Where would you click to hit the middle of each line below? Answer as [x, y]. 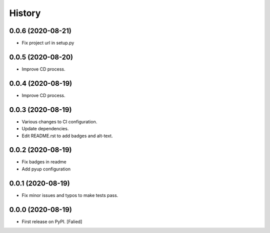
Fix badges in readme [44, 162]
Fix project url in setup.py [48, 43]
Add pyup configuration [46, 169]
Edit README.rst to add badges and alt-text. [67, 136]
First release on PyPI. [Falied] [52, 221]
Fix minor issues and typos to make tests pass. [70, 195]
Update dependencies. [45, 129]
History [25, 13]
